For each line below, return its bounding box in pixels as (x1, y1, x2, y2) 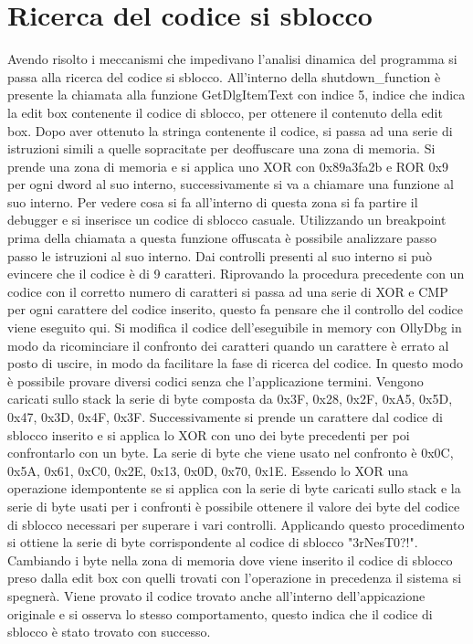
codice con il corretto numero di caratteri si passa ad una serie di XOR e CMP (7, 281, 448, 301)
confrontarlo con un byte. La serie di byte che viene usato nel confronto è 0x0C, (7, 443, 454, 462)
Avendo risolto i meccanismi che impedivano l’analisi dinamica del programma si (7, 49, 457, 69)
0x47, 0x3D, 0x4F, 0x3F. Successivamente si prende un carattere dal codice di (7, 407, 443, 426)
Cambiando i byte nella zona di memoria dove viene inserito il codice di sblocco (7, 550, 453, 569)
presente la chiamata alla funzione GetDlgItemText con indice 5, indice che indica (7, 85, 466, 104)
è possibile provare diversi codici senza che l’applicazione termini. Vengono (7, 371, 424, 390)
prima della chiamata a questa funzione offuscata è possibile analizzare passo (7, 228, 436, 248)
